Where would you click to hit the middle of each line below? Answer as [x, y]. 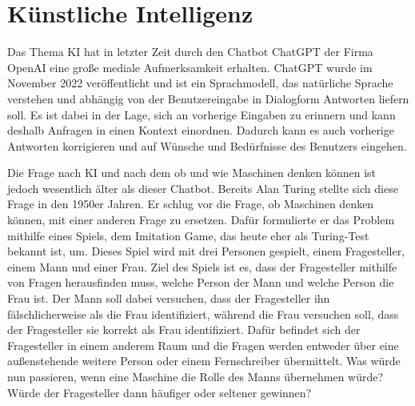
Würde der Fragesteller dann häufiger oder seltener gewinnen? [160, 392]
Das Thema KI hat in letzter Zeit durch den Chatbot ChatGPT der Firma [190, 52]
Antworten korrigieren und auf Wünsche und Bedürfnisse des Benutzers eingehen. [207, 145]
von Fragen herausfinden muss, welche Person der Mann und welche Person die [201, 282]
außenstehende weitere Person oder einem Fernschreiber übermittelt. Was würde [204, 361]
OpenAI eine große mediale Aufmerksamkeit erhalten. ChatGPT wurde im [190, 67]
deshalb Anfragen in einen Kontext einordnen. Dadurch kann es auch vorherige [201, 130]
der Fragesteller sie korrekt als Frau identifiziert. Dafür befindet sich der [184, 330]
